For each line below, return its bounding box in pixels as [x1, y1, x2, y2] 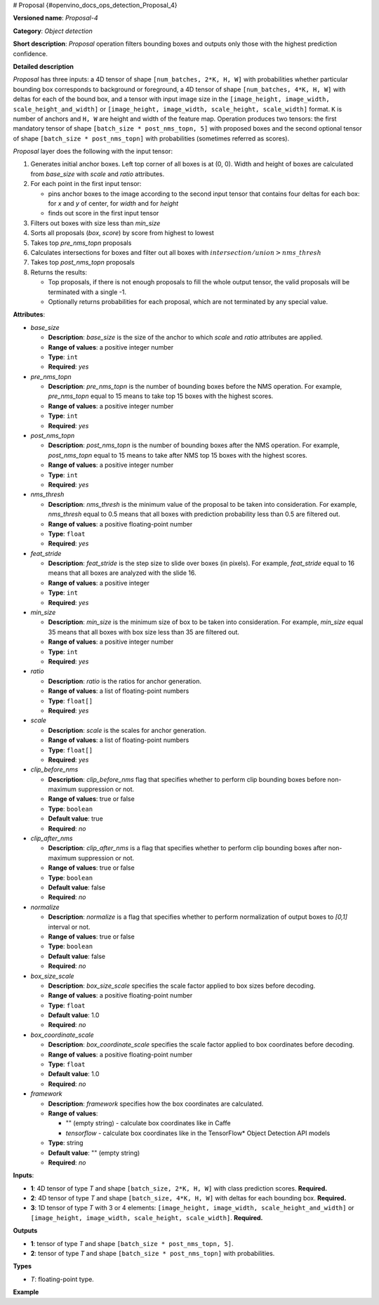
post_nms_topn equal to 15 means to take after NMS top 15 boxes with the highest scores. [48, 451, 308, 459]
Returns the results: [30, 267, 88, 277]
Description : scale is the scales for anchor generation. [48, 726, 206, 734]
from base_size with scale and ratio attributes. [30, 169, 165, 178]
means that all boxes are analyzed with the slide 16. [48, 569, 197, 577]
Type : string [48, 1139, 84, 1147]
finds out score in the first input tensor [48, 209, 159, 218]
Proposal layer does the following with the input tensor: [13, 147, 173, 156]
